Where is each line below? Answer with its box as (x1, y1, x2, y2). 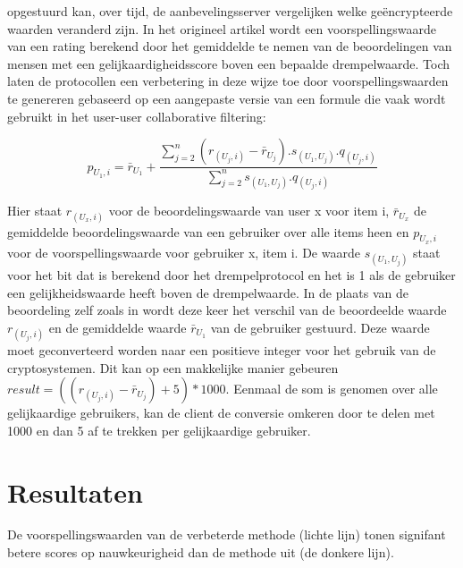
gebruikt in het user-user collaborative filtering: (7, 106, 266, 125)
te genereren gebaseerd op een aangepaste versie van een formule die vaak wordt (7, 89, 446, 107)
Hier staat (7, 201, 63, 220)
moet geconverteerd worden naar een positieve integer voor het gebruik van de (7, 340, 436, 359)
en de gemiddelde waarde (48, 318, 187, 336)
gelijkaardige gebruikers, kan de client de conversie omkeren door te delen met (7, 403, 435, 422)
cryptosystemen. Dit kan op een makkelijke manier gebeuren (7, 358, 339, 377)
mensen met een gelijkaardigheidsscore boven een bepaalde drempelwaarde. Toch (7, 54, 450, 72)
